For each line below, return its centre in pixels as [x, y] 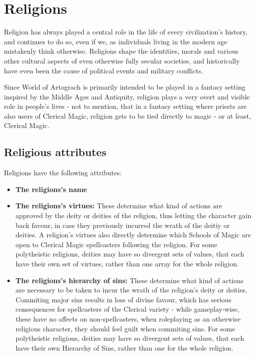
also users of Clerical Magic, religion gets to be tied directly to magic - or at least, [127, 115]
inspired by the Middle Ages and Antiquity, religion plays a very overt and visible [127, 96]
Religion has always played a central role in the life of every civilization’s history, [126, 32]
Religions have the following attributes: [63, 173]
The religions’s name [51, 189]
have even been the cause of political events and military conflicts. [104, 70]
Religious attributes [55, 152]
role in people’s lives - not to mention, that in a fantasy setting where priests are [126, 106]
